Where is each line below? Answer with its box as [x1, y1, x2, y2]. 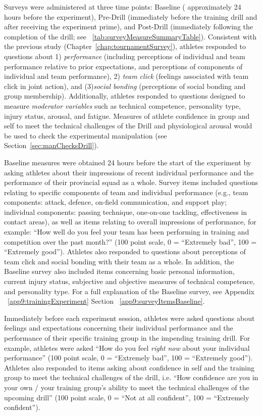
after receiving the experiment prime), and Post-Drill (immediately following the [4, 21, 253, 32]
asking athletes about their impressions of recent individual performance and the [4, 167, 254, 177]
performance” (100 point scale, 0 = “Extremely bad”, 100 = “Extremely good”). [4, 352, 253, 363]
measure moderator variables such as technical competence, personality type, [4, 100, 241, 111]
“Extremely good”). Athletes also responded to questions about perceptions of [4, 246, 246, 257]
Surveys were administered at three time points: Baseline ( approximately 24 [4, 2, 241, 12]
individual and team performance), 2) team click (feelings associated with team [4, 71, 249, 81]
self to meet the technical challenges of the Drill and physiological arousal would [4, 120, 252, 131]
